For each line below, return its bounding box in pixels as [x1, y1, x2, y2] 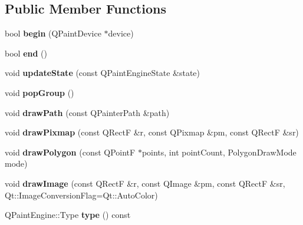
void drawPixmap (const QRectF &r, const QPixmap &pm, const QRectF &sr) [5, 126, 299, 138]
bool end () [5, 47, 47, 59]
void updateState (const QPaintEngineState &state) [5, 67, 200, 79]
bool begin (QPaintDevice [5, 27, 101, 39]
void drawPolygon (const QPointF [5, 145, 136, 158]
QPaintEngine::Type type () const [5, 209, 131, 221]
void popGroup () [5, 86, 74, 98]
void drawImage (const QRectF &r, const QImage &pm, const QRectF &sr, [5, 177, 285, 189]
